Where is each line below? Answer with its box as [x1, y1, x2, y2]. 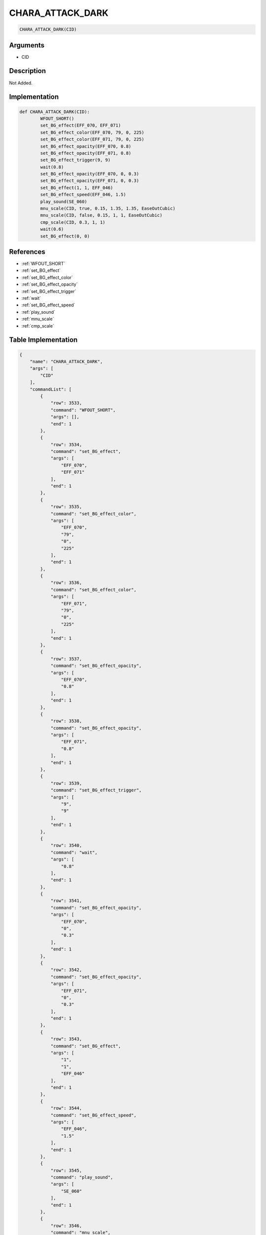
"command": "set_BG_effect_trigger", [50, 787, 142, 793]
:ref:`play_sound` [21, 309, 56, 315]
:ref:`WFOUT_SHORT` [21, 261, 66, 267]
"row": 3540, [50, 843, 82, 848]
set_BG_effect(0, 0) [40, 233, 90, 239]
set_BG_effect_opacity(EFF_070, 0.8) [40, 143, 132, 149]
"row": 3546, [50, 1223, 82, 1229]
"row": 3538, [50, 718, 82, 724]
